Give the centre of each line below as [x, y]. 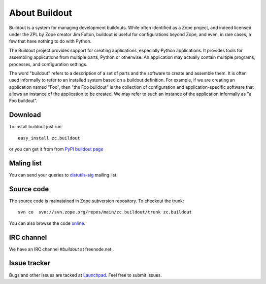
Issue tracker [30, 263]
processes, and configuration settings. [48, 64]
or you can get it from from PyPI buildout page [56, 149]
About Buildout [41, 13]
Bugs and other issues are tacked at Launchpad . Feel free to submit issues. [85, 275]
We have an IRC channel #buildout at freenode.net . [62, 249]
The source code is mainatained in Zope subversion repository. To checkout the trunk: [97, 201]
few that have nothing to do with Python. [50, 41]
